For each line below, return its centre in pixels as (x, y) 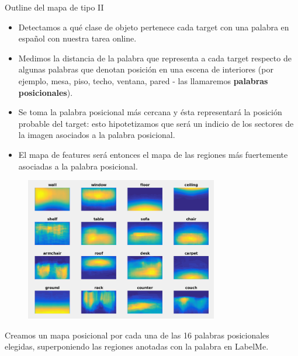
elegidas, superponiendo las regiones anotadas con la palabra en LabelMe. (137, 346)
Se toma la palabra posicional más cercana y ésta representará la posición (150, 112)
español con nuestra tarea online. (77, 38)
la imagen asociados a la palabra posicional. (97, 135)
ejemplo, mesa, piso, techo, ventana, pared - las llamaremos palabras (143, 80)
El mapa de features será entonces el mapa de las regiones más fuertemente (153, 154)
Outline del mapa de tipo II (54, 7)
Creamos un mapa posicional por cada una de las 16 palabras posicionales (137, 335)
